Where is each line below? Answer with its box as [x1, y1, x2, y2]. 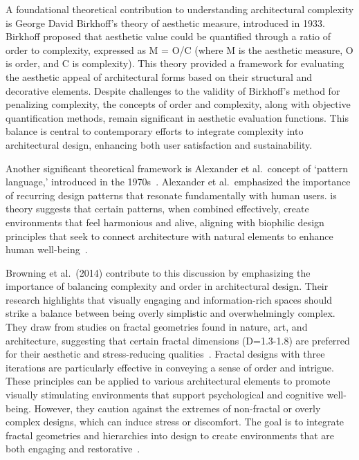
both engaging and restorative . [6, 441, 140, 456]
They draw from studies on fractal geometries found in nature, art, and [6, 320, 308, 334]
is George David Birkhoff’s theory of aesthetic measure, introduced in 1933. [6, 15, 325, 30]
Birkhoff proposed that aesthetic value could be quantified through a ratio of [6, 29, 331, 44]
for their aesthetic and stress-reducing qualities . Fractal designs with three [6, 347, 325, 361]
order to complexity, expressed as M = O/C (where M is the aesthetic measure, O [6, 42, 353, 57]
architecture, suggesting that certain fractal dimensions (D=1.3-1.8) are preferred [6, 333, 350, 347]
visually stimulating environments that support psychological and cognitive [6, 387, 324, 402]
